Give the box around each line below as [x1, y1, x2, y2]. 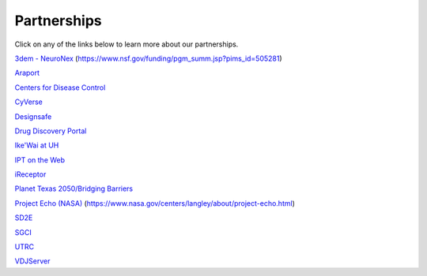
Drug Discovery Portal [14, 126, 87, 136]
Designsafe [14, 111, 52, 121]
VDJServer [14, 256, 51, 266]
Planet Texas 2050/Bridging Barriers [14, 184, 134, 193]
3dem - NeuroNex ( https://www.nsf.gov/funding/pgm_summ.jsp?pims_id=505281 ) [14, 54, 282, 63]
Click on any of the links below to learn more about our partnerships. [14, 39, 239, 49]
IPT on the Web [14, 155, 66, 165]
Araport [14, 68, 40, 78]
